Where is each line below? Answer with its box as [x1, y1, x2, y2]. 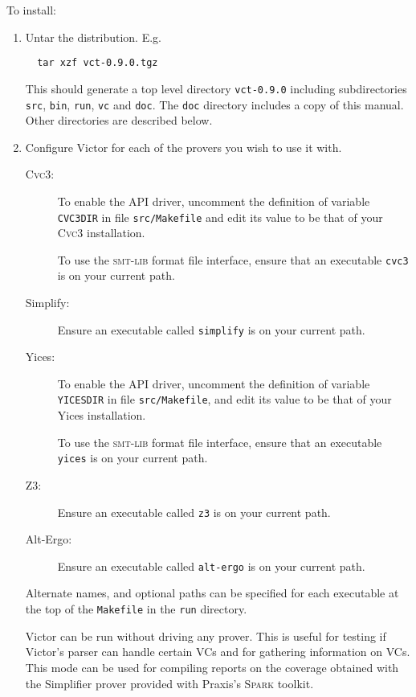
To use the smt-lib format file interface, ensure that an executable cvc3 [57, 251, 409, 268]
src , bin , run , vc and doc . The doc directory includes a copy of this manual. [25, 96, 404, 113]
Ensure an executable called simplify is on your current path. [57, 321, 365, 338]
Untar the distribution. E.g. [25, 28, 161, 45]
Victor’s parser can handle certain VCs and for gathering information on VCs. [25, 643, 410, 660]
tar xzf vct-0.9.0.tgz [37, 57, 158, 69]
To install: [6, 2, 56, 18]
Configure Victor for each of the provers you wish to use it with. [25, 138, 342, 155]
